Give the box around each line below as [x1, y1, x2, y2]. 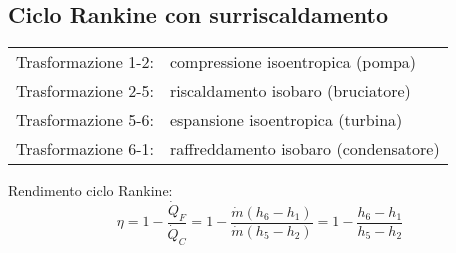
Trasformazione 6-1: [16, 137, 154, 161]
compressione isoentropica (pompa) [169, 50, 417, 74]
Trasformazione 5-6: [16, 108, 154, 132]
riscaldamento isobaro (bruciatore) [169, 79, 411, 103]
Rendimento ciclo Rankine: [8, 180, 173, 201]
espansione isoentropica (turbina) [169, 108, 403, 132]
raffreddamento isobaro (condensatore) [169, 137, 440, 161]
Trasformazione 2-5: [16, 79, 154, 103]
